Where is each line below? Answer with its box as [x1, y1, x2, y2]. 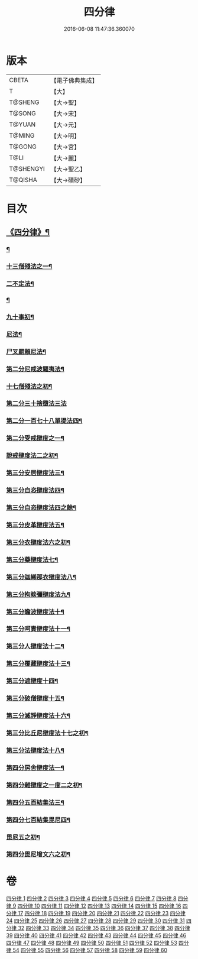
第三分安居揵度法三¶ [6, 469, 65, 477]
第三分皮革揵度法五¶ [6, 521, 65, 529]
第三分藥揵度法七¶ [6, 555, 59, 563]
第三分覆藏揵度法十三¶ [6, 660, 71, 668]
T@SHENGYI [9, 164, 46, 173]
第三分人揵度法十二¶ [6, 642, 65, 650]
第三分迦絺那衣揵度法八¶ [6, 573, 77, 581]
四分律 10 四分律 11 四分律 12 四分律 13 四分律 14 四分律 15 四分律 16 [17, 902, 181, 909]
